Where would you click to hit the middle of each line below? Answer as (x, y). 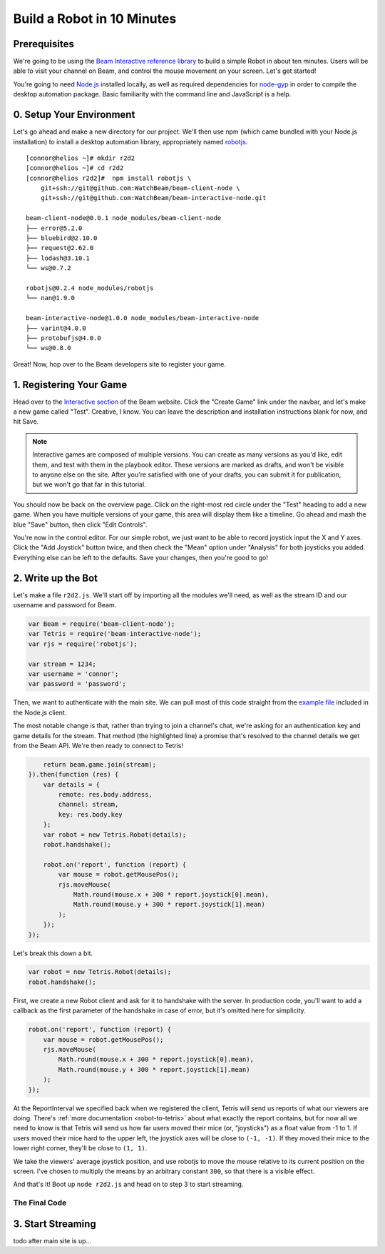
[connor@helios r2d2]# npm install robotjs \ (109, 178)
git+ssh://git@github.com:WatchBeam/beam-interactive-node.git (153, 198)
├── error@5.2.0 (54, 228)
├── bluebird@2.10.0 (62, 238)
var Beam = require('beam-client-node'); (102, 624)
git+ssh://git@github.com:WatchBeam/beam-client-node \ (140, 188)
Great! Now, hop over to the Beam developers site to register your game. (119, 364)
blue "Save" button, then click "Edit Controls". (80, 524)
